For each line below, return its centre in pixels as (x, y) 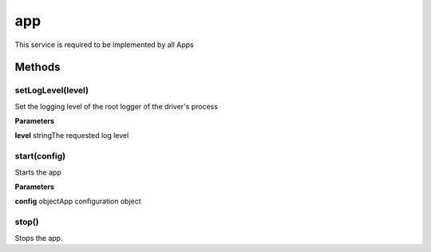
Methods (38, 67)
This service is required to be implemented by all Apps (105, 45)
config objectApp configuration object (78, 201)
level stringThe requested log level (72, 136)
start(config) (40, 156)
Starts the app (38, 172)
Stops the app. (39, 238)
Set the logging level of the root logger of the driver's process (117, 106)
